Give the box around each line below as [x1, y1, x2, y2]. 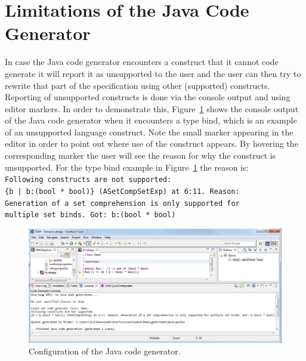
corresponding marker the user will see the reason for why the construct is [5, 149, 276, 162]
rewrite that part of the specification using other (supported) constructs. [5, 79, 270, 91]
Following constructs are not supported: [5, 175, 172, 184]
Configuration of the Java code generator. [29, 345, 181, 357]
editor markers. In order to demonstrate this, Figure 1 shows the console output [5, 102, 299, 115]
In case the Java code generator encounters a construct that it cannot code [5, 55, 279, 68]
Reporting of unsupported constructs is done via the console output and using [5, 91, 290, 103]
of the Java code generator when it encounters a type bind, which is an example [5, 114, 297, 126]
